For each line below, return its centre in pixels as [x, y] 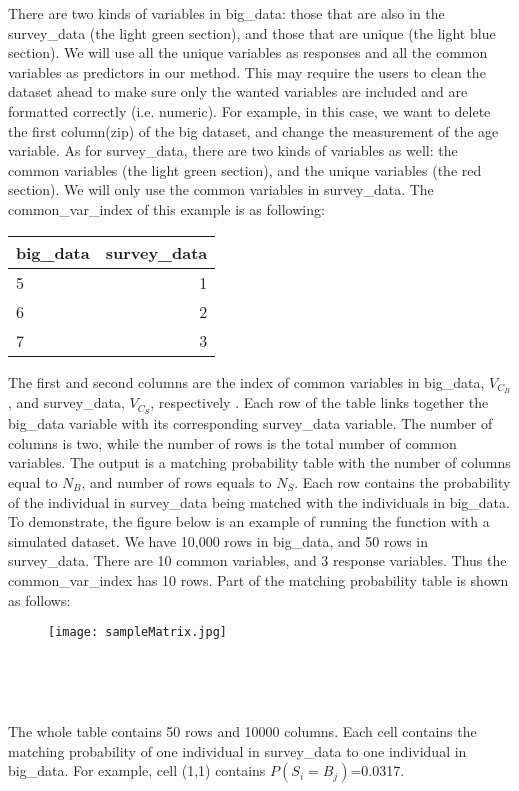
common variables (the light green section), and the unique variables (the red [245, 169]
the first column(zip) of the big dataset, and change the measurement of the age [253, 130]
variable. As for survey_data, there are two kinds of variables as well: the [233, 150]
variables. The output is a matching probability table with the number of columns [259, 462]
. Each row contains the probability [402, 482]
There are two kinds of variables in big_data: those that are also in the [226, 13]
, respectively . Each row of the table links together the [319, 402]
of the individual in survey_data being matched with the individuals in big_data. [259, 501]
